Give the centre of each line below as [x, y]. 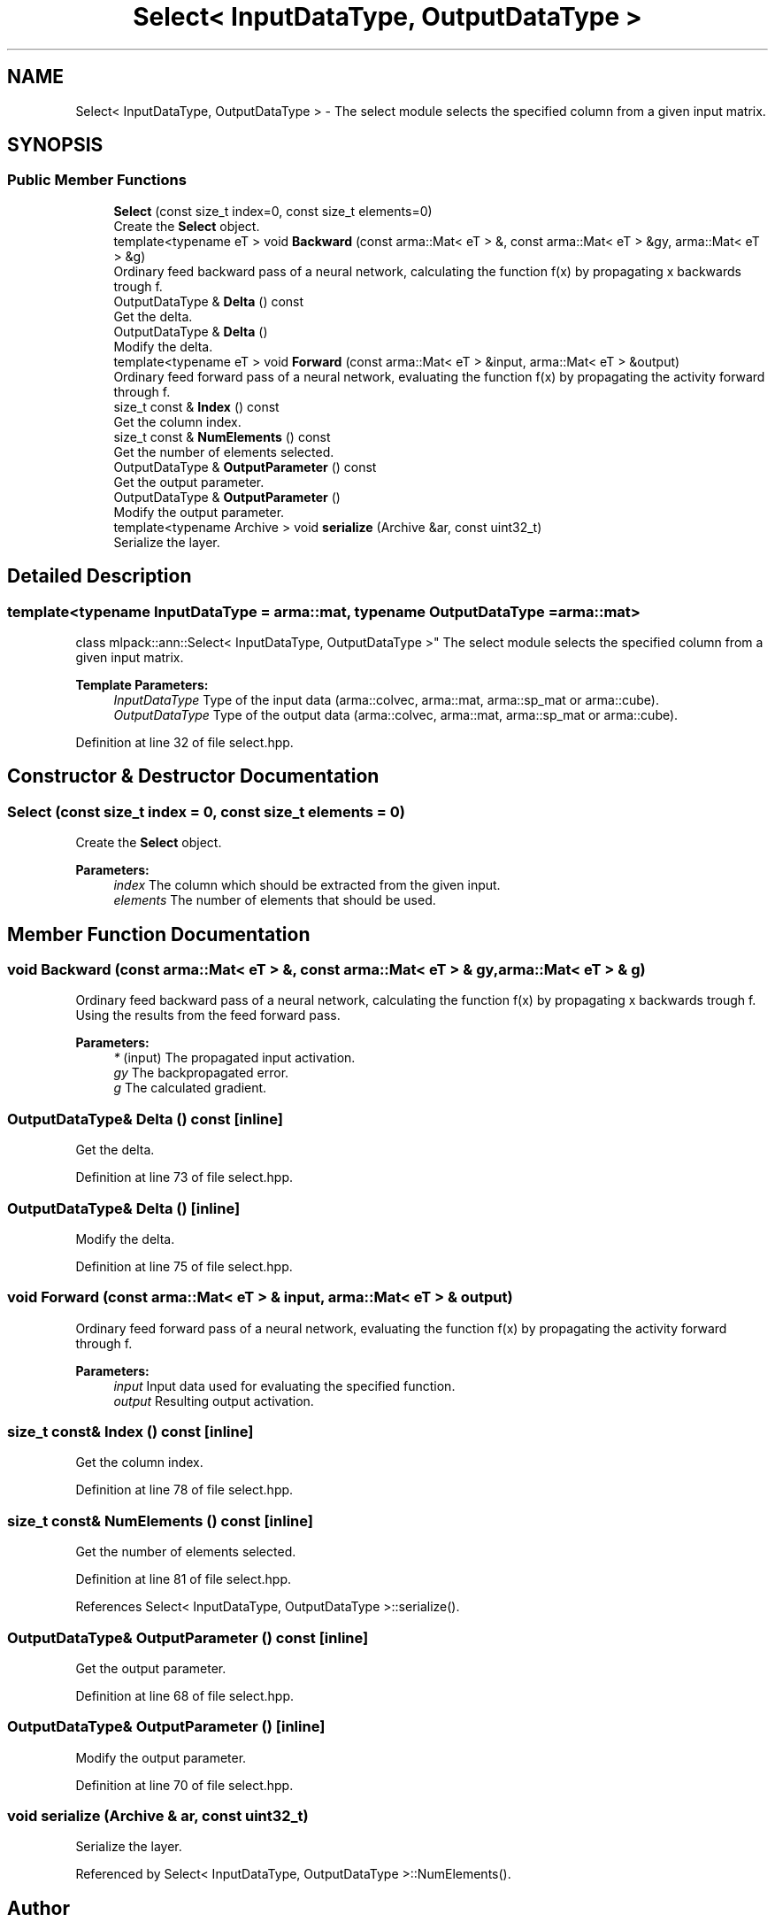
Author [38, 1908]
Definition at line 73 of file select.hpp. [184, 1177]
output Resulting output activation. [214, 1401]
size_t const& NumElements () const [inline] [160, 1521]
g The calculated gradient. [190, 1088]
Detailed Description [100, 576]
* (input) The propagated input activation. [234, 1058]
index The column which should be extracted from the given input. [307, 885]
